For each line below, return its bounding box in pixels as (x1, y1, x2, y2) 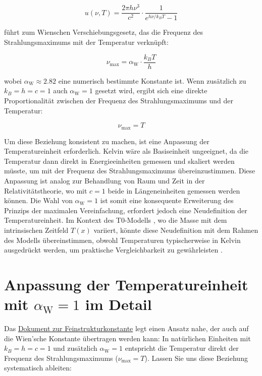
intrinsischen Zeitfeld (4, 224, 69, 235)
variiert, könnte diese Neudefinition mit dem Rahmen (93, 224, 258, 235)
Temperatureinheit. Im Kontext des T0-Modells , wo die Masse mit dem (4, 215, 227, 225)
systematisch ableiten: (4, 362, 72, 373)
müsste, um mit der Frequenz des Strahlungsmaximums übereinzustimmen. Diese (4, 165, 255, 176)
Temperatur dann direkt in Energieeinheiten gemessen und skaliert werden (4, 155, 235, 166)
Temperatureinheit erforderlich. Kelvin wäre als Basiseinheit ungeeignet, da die (4, 146, 249, 156)
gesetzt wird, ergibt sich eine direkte (95, 85, 207, 96)
